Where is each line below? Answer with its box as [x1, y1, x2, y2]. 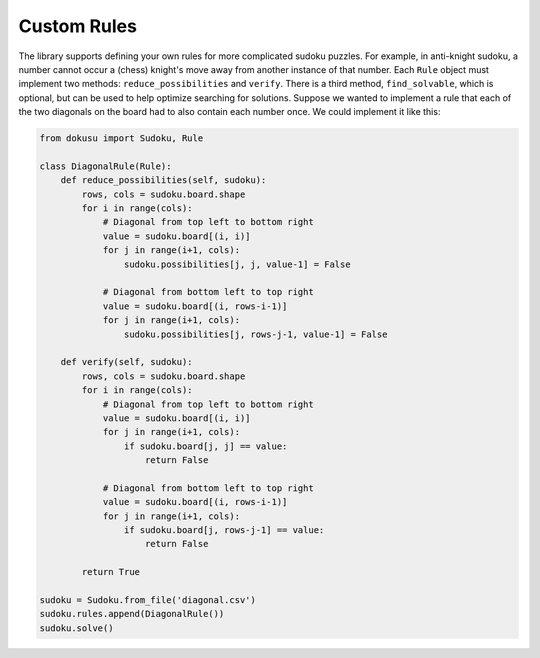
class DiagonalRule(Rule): [39, 160, 172, 172]
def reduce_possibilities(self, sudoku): [60, 175, 267, 186]
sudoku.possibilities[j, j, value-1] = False [123, 258, 351, 270]
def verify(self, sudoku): [60, 356, 194, 368]
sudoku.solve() [39, 622, 114, 634]
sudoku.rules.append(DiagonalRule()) [39, 608, 225, 620]
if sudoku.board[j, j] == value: [123, 440, 288, 452]
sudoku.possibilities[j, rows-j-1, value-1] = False [123, 328, 388, 340]
